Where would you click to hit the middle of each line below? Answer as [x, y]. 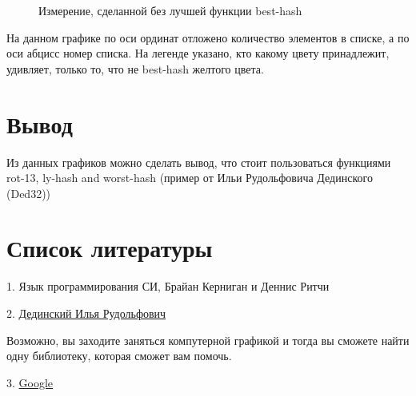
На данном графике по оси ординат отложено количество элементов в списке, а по [208, 37]
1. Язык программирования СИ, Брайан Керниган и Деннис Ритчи [168, 286]
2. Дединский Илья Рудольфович [86, 313]
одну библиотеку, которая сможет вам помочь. [119, 356]
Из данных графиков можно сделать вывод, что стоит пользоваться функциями [199, 162]
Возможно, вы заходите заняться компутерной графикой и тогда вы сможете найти [208, 340]
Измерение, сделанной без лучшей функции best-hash [170, 10]
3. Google [30, 382]
